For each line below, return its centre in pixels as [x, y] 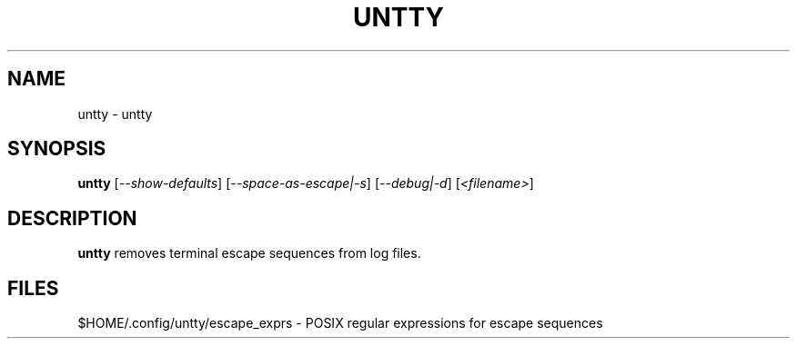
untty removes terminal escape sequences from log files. [249, 253]
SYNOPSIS [57, 149]
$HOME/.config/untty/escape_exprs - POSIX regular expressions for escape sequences [340, 323]
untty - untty [115, 114]
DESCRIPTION [72, 218]
